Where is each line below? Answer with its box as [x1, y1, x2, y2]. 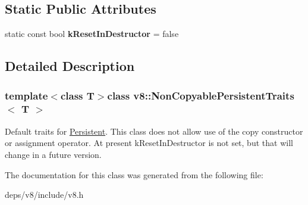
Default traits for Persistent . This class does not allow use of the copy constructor [5, 125, 303, 137]
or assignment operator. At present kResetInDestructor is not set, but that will [5, 136, 293, 149]
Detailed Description [5, 57, 135, 75]
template [5, 88, 48, 102]
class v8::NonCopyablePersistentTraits [107, 88, 294, 102]
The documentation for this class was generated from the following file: [5, 168, 263, 181]
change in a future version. [5, 148, 102, 160]
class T [60, 88, 95, 102]
